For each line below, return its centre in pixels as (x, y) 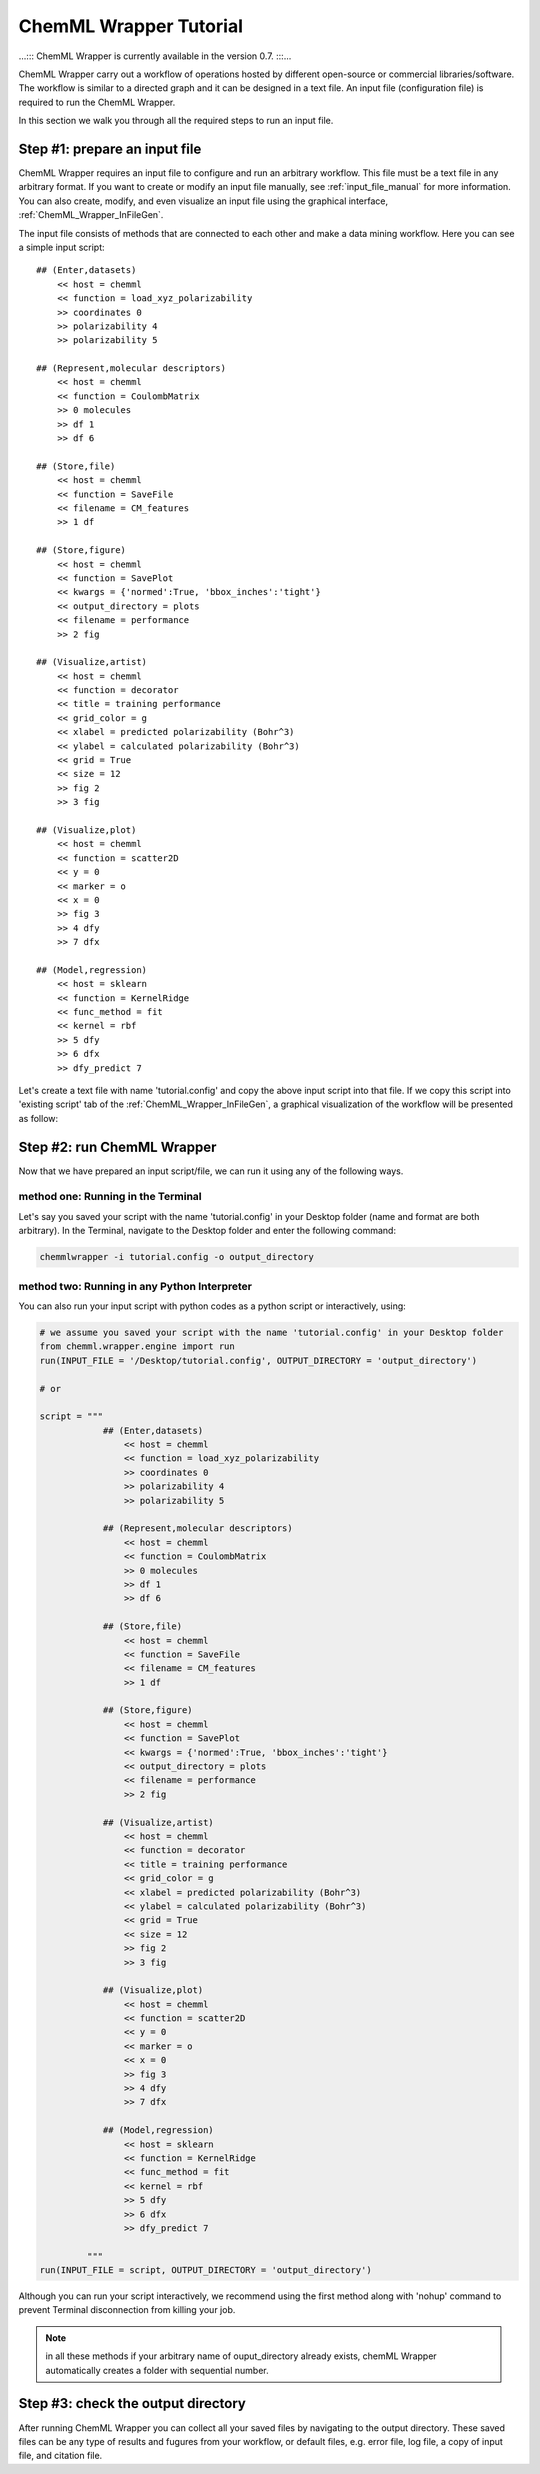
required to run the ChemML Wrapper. (97, 102)
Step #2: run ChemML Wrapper (117, 1146)
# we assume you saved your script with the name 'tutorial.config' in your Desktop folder (271, 1332)
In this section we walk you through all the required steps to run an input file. (176, 121)
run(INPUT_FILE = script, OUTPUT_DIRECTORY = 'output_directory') (205, 2270)
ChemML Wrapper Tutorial (131, 26)
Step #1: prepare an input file (110, 148)
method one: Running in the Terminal (110, 1197)
